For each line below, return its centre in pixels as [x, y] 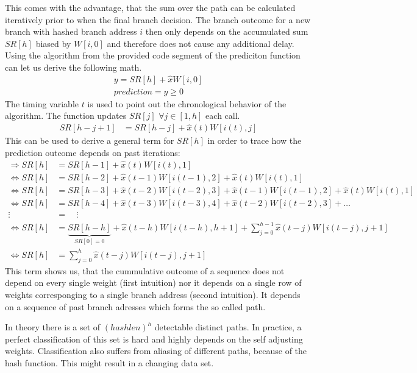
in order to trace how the [255, 140]
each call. [223, 115]
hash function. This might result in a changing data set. [109, 362]
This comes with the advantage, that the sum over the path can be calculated [150, 7]
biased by [53, 43]
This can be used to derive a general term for [90, 140]
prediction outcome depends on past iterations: [93, 152]
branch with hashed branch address [71, 31]
